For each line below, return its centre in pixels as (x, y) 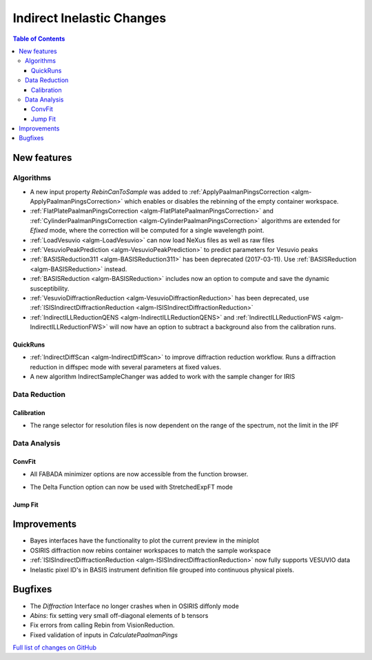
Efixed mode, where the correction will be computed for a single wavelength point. (147, 231)
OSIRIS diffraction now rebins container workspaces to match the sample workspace (151, 550)
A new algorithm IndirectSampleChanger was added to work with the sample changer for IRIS (163, 377)
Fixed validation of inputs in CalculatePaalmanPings (104, 634)
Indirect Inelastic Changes (90, 18)
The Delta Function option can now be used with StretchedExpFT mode (132, 487)
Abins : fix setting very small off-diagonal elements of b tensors (119, 615)
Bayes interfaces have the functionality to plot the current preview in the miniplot (145, 541)
